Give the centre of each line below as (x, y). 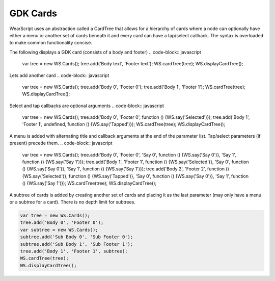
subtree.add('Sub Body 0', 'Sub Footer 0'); (77, 237)
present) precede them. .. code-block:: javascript (61, 143)
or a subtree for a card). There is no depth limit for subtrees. (73, 202)
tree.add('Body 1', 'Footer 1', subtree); (74, 251)
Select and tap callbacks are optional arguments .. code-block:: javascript (87, 106)
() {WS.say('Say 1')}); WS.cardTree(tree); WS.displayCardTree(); (89, 183)
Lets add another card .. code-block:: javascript (59, 75)
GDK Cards (33, 13)
